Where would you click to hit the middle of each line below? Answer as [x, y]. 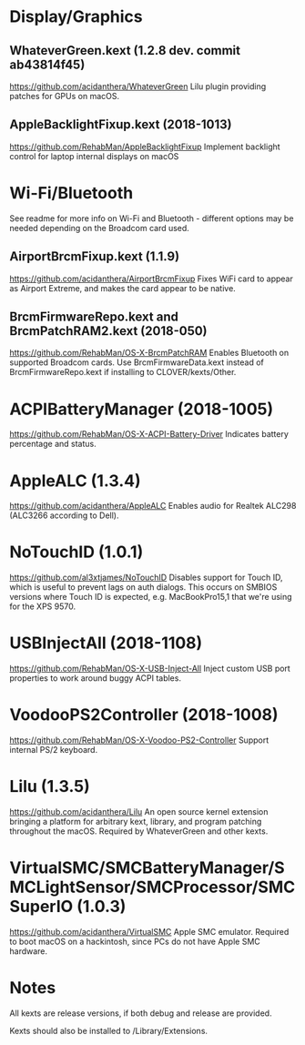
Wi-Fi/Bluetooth [71, 193]
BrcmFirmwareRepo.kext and [94, 316]
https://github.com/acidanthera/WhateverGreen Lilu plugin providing [138, 86]
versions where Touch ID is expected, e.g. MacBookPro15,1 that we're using [151, 597]
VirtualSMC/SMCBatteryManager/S [147, 868]
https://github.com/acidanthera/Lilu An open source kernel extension [139, 812]
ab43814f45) [47, 64]
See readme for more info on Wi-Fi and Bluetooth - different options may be [152, 218]
